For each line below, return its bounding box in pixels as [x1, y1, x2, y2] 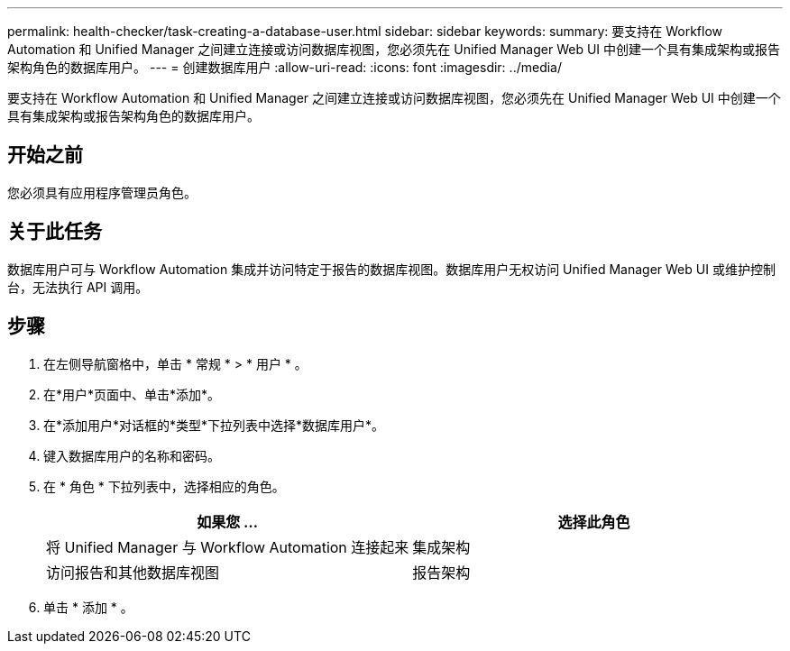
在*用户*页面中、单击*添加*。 [43, 386, 221, 402]
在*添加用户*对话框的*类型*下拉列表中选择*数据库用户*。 [43, 417, 385, 433]
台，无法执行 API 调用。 [7, 279, 149, 295]
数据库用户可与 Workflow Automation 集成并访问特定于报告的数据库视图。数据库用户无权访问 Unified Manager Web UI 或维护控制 [7, 261, 776, 277]
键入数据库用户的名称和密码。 [43, 447, 220, 463]
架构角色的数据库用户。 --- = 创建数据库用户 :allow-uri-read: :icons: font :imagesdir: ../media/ [7, 60, 563, 75]
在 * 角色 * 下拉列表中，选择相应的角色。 [43, 478, 285, 494]
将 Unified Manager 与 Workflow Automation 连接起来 [46, 537, 409, 556]
